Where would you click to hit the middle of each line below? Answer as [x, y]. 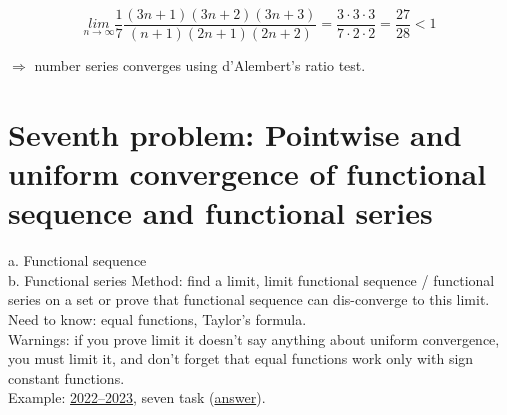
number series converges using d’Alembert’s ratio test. [200, 65]
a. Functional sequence [77, 260]
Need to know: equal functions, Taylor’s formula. [157, 318]
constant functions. [66, 377]
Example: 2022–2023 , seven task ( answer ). [137, 397]
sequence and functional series [220, 212]
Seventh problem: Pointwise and [235, 133]
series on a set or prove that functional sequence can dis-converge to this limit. [249, 299]
